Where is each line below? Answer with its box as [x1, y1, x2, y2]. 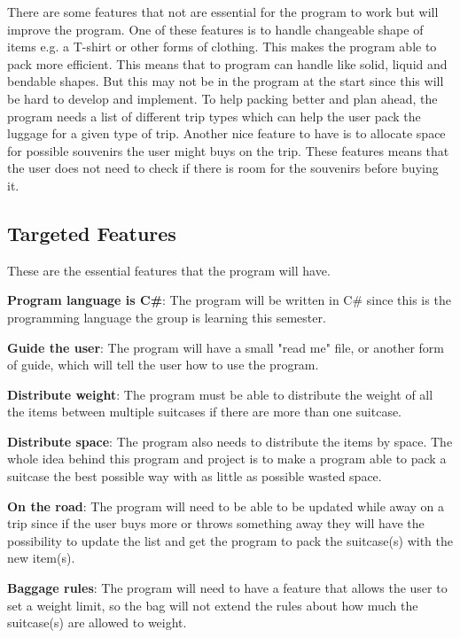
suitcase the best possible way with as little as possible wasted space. [7, 467, 382, 486]
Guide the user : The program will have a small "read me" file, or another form [7, 338, 444, 356]
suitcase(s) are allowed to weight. [7, 613, 187, 632]
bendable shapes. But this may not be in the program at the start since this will [7, 72, 444, 90]
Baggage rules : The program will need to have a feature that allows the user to [7, 579, 448, 597]
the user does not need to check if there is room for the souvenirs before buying [7, 159, 439, 177]
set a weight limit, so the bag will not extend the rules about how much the [7, 595, 418, 614]
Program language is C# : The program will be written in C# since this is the [7, 291, 451, 309]
